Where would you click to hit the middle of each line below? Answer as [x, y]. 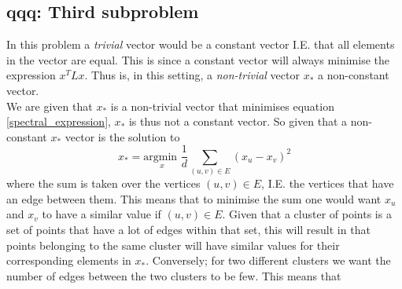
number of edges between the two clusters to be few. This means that [174, 275]
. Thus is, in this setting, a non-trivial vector [192, 75]
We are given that [50, 106]
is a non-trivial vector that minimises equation [222, 106]
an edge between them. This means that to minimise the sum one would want [194, 198]
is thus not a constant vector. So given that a [238, 121]
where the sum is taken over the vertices [103, 183]
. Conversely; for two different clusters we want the [268, 260]
